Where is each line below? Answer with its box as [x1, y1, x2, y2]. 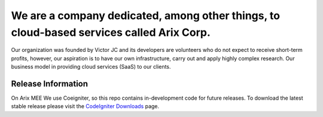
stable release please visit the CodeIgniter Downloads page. [11, 103, 160, 110]
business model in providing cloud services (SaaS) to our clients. [11, 63, 171, 70]
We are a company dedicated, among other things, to [11, 9, 281, 22]
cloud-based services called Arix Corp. [11, 26, 211, 39]
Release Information [11, 78, 89, 89]
